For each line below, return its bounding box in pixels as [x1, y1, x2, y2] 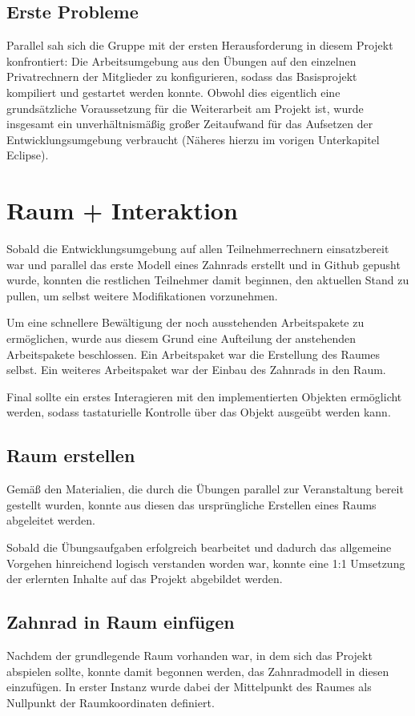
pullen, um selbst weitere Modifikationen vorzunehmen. [6, 287, 278, 304]
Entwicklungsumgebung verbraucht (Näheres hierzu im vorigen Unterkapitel [6, 131, 380, 147]
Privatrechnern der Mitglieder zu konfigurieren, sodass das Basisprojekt [6, 68, 357, 85]
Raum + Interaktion [6, 194, 238, 227]
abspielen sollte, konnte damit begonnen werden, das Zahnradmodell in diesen [6, 662, 389, 679]
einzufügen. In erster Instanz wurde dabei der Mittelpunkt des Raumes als [6, 678, 372, 695]
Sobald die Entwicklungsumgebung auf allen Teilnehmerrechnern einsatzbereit [6, 240, 389, 257]
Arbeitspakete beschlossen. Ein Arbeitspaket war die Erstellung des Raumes [6, 345, 381, 362]
